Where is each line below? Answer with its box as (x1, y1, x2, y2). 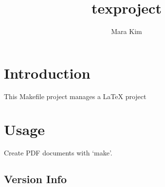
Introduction (4, 63, 91, 83)
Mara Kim (111, 26, 142, 36)
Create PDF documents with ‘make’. (4, 148, 112, 158)
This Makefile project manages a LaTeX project (4, 91, 147, 101)
